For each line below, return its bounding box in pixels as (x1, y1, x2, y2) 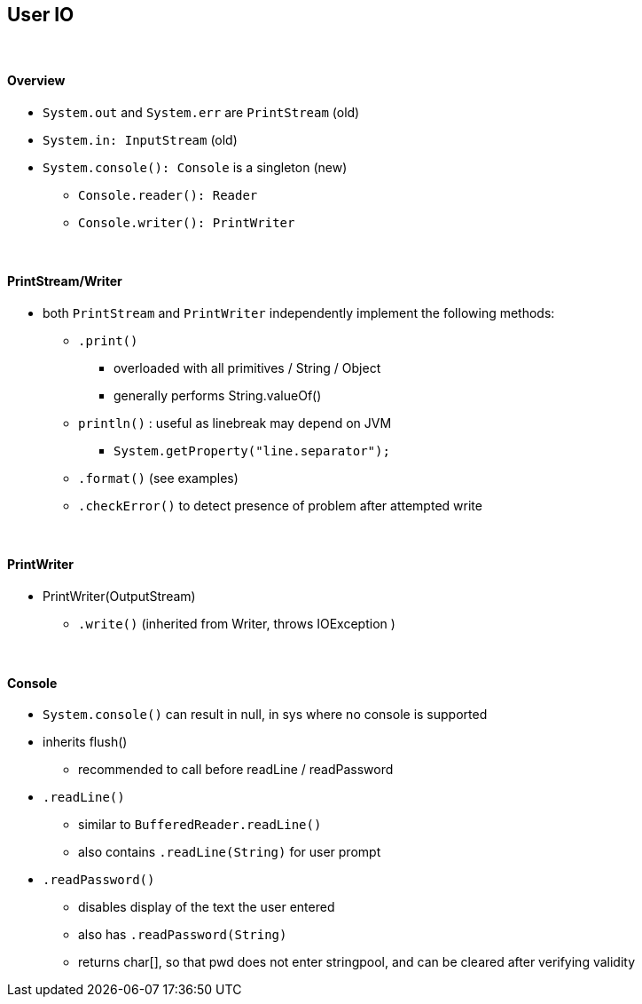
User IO (7, 4, 74, 26)
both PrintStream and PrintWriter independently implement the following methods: (43, 304, 555, 320)
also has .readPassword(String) (78, 927, 287, 943)
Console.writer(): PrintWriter (78, 215, 295, 230)
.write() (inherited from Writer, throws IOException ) (78, 616, 395, 632)
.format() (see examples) (78, 470, 239, 486)
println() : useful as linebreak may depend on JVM (78, 415, 392, 431)
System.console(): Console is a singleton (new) (43, 159, 348, 175)
